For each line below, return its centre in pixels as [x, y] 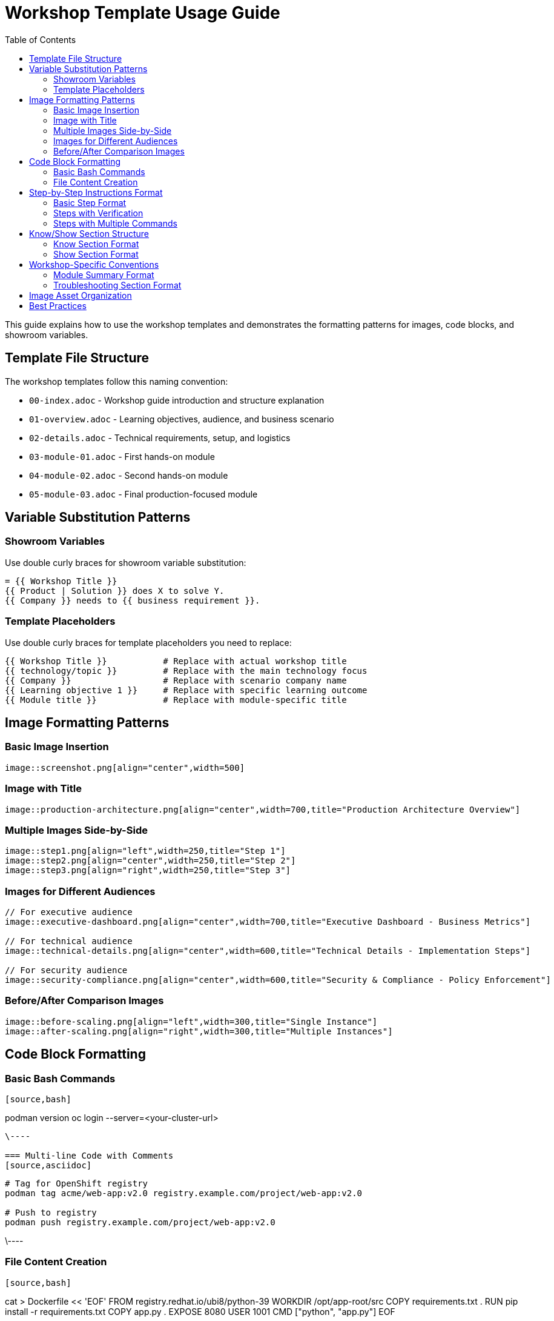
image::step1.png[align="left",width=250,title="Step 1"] [145, 851]
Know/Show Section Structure [89, 233]
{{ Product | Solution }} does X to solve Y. [115, 591]
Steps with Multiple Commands [115, 223]
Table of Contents [41, 39]
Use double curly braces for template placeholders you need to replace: [148, 642]
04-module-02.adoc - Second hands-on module [129, 475]
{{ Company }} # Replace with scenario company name [176, 680]
